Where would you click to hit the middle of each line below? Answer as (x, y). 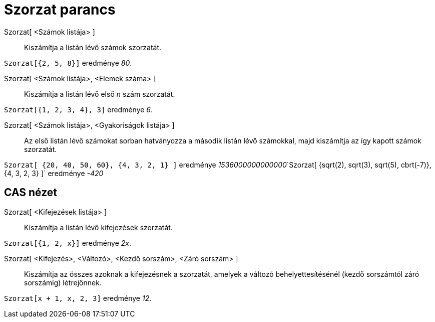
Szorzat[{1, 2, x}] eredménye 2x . (68, 243)
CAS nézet (31, 193)
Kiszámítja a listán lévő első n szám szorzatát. (100, 94)
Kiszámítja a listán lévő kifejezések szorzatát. (98, 227)
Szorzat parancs (60, 10)
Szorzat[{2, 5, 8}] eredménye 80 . (68, 63)
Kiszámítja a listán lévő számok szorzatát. (93, 47)
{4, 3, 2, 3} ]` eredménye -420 (54, 173)
